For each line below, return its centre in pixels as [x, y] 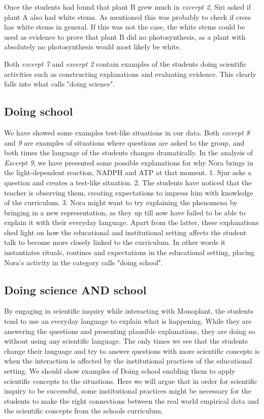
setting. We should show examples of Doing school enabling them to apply [120, 371]
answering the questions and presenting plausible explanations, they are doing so [130, 331]
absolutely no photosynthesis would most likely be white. [93, 47]
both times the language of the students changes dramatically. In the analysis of [129, 152]
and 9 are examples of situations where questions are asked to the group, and [124, 142]
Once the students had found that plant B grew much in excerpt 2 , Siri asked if [128, 7]
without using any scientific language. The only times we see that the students [126, 341]
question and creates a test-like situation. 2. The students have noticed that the [128, 182]
